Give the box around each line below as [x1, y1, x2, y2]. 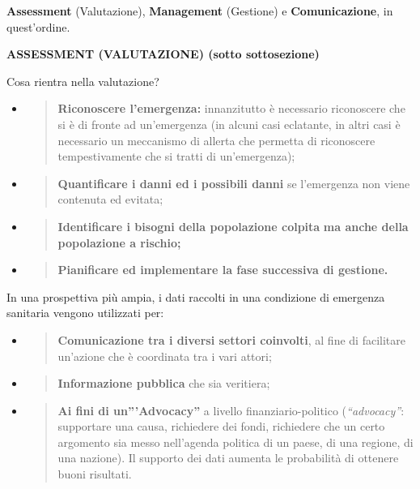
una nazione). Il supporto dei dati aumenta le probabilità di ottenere [57, 449, 399, 466]
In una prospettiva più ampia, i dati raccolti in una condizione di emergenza [6, 288, 385, 305]
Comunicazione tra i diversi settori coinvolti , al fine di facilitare [57, 331, 405, 348]
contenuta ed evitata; [57, 191, 163, 208]
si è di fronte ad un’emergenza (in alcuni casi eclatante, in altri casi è [57, 115, 401, 132]
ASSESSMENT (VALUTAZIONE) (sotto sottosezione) [6, 45, 320, 62]
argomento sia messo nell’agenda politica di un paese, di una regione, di [57, 433, 414, 450]
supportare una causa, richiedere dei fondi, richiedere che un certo [57, 418, 385, 435]
